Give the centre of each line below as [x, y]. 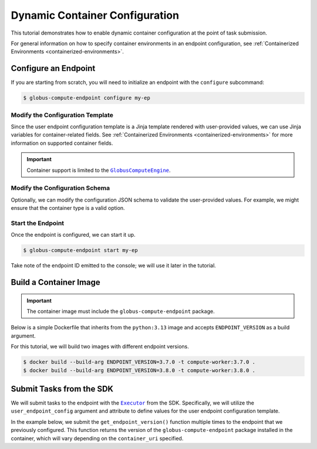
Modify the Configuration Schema [60, 188]
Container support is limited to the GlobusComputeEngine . [99, 170]
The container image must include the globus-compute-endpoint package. [121, 311]
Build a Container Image [56, 282]
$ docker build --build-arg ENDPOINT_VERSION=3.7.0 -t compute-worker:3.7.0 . [139, 362]
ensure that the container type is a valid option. [68, 208]
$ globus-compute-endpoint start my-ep [80, 250]
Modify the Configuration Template [62, 115]
